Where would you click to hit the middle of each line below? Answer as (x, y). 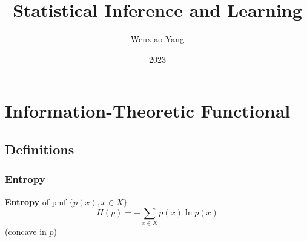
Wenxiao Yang (157, 39)
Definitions (40, 149)
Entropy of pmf (36, 201)
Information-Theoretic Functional (148, 111)
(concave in (26, 231)
